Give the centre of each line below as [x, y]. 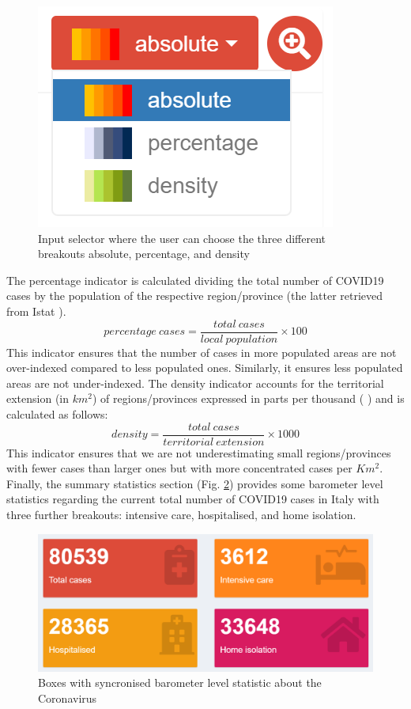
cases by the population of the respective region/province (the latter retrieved [195, 296]
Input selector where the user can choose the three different [182, 238]
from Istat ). [36, 311]
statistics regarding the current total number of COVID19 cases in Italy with [193, 499]
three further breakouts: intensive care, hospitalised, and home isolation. [181, 515]
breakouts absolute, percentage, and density [144, 254]
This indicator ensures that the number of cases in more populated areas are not [202, 352]
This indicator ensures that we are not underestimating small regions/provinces [199, 452]
